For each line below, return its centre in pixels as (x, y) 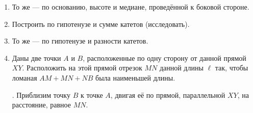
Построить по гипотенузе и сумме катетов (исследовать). (101, 24)
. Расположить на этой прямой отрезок (82, 68)
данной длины (181, 68)
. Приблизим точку (41, 95)
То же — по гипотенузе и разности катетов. (80, 41)
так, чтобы (232, 68)
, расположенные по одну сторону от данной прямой (165, 58)
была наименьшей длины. (135, 77)
